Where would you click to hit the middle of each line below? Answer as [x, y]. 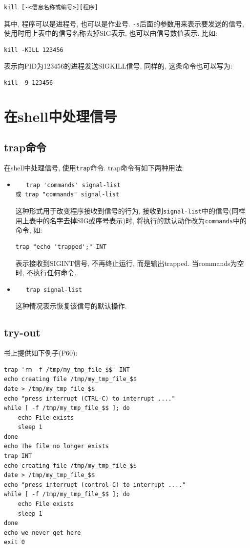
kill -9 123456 [29, 83]
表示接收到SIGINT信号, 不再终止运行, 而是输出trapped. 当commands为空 [130, 263]
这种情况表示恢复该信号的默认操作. [71, 306]
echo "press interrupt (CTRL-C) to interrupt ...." [90, 398]
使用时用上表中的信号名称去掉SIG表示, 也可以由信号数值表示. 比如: [111, 33]
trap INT [18, 456]
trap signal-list [54, 290]
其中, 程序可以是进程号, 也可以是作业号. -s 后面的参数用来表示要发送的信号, [124, 23]
